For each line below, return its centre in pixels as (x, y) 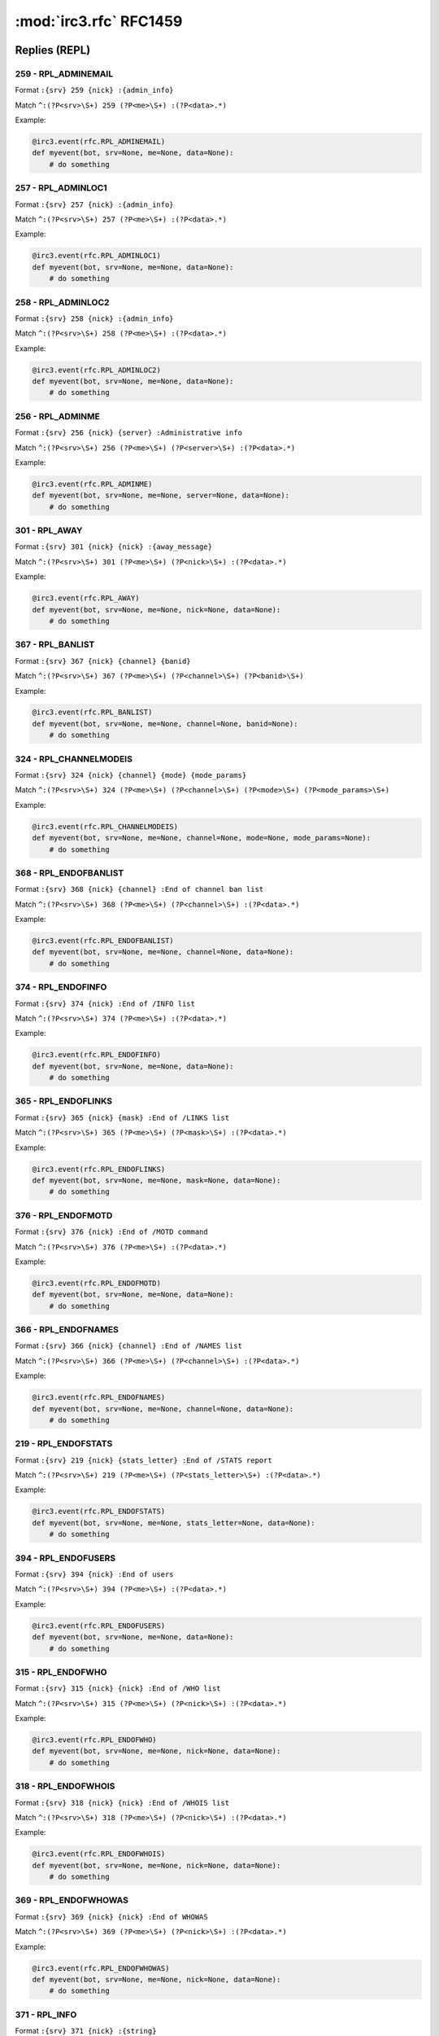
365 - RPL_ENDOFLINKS (64, 1101)
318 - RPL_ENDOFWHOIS (65, 1786)
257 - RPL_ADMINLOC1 (61, 188)
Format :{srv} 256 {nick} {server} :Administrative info (129, 432)
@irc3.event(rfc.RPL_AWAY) (86, 598)
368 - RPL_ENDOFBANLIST (70, 873)
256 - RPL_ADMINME (58, 416)
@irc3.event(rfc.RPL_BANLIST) (92, 712)
